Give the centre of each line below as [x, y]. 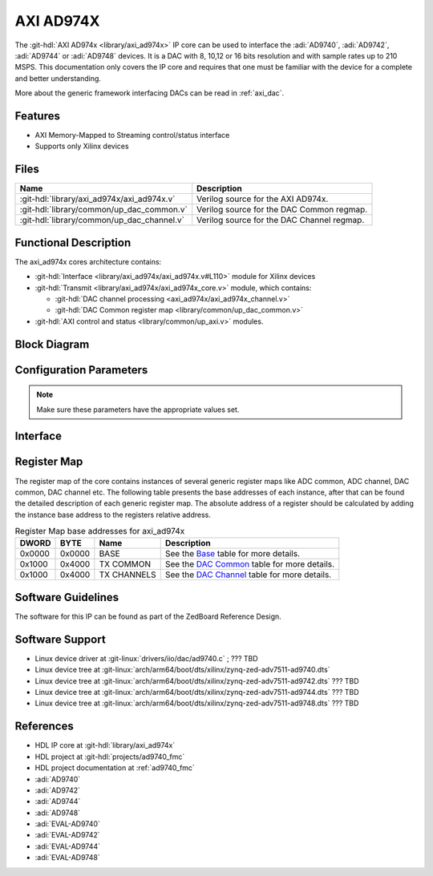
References [44, 727]
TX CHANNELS [127, 575]
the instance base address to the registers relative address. [113, 515]
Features [37, 116]
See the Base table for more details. [233, 554]
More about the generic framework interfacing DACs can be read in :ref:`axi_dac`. [150, 93]
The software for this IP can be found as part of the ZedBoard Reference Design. [148, 616]
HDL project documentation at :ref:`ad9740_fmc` [115, 768]
